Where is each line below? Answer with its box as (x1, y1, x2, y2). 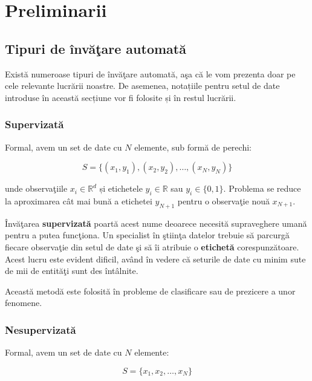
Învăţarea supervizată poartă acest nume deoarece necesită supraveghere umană (5, 217, 307, 229)
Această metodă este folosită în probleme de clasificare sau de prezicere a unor (5, 284, 296, 297)
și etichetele (99, 182, 143, 195)
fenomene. (5, 296, 42, 309)
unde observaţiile (5, 182, 68, 195)
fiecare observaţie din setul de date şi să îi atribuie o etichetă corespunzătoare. (5, 240, 299, 253)
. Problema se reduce (223, 182, 301, 195)
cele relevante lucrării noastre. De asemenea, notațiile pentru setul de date (5, 79, 280, 92)
